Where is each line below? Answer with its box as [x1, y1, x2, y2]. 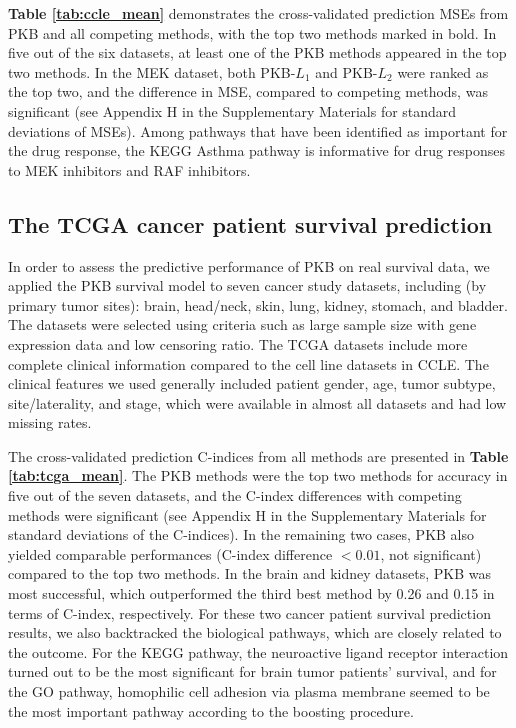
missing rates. [8, 412, 92, 433]
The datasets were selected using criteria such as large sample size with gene [8, 314, 477, 335]
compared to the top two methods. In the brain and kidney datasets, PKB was [8, 563, 491, 584]
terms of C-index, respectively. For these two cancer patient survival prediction [8, 602, 491, 623]
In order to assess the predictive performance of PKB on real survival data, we [8, 255, 490, 276]
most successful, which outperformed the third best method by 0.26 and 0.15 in [8, 583, 495, 604]
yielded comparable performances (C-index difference [8, 543, 333, 564]
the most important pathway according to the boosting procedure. [8, 700, 414, 721]
